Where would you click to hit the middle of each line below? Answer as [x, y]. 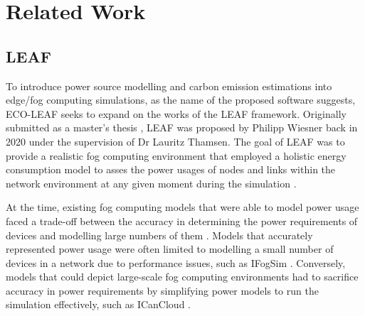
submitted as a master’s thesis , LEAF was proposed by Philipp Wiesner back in [182, 127]
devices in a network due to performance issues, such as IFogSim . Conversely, [176, 262]
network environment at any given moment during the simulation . [151, 183]
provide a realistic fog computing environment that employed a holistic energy [176, 155]
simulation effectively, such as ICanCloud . [99, 304]
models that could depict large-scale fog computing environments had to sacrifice [182, 277]
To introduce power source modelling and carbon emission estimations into [169, 86]
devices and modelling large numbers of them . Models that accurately [159, 235]
